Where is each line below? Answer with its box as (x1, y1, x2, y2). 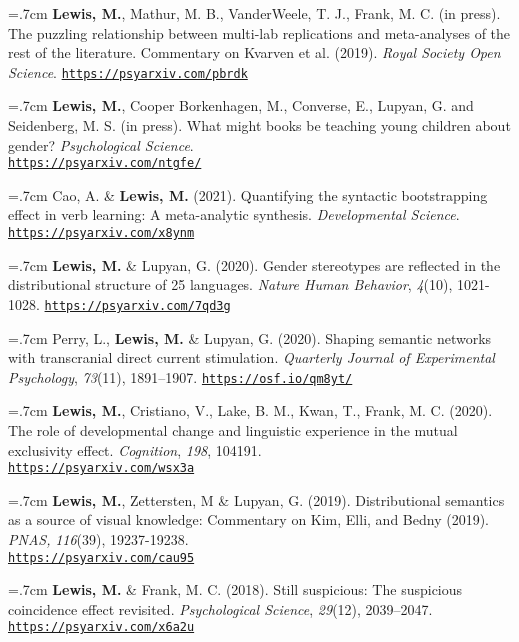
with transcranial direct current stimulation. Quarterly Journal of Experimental (8, 347, 495, 368)
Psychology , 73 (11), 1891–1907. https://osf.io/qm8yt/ (8, 366, 353, 387)
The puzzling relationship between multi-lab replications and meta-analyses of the (8, 22, 511, 43)
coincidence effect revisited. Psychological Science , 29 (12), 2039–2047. (8, 598, 433, 619)
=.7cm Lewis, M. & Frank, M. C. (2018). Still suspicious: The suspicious (8, 579, 463, 600)
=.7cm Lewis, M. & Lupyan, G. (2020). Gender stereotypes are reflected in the (8, 254, 501, 275)
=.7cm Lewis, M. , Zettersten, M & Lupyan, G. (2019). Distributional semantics (8, 489, 505, 510)
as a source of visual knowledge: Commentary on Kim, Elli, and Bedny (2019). (8, 509, 489, 530)
